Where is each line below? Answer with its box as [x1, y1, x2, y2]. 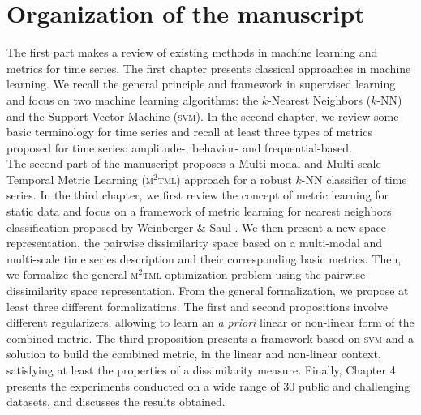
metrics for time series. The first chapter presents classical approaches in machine [6, 59, 411, 76]
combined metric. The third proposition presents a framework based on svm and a [6, 329, 414, 346]
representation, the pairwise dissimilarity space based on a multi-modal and [6, 234, 383, 251]
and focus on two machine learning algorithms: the [6, 91, 259, 108]
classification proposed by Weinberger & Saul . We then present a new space [6, 218, 386, 235]
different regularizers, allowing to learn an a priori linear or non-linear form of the [6, 314, 415, 331]
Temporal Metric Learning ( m [6, 170, 153, 187]
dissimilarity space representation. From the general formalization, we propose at [6, 282, 409, 299]
